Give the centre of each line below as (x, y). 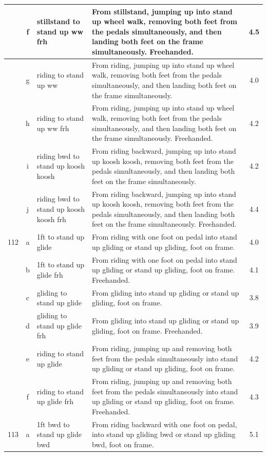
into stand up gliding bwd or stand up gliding (164, 434)
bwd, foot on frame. (123, 444)
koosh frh (51, 219)
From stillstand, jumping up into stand (162, 11)
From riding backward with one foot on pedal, (164, 424)
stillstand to (58, 21)
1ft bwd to (53, 424)
